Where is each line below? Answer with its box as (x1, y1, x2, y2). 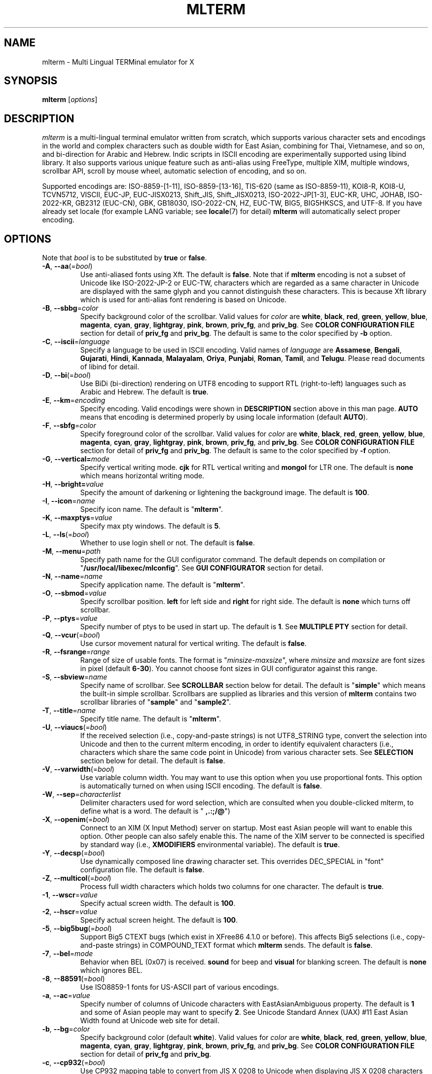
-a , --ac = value (42, 991, 90, 1000)
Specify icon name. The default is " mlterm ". (80, 505, 223, 514)
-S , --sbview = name (42, 673, 108, 681)
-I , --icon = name (42, 497, 95, 505)
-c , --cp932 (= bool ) (42, 1058, 106, 1067)
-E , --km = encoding (42, 396, 106, 405)
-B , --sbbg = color (42, 304, 99, 313)
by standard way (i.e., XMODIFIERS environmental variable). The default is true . (80, 840, 340, 849)
